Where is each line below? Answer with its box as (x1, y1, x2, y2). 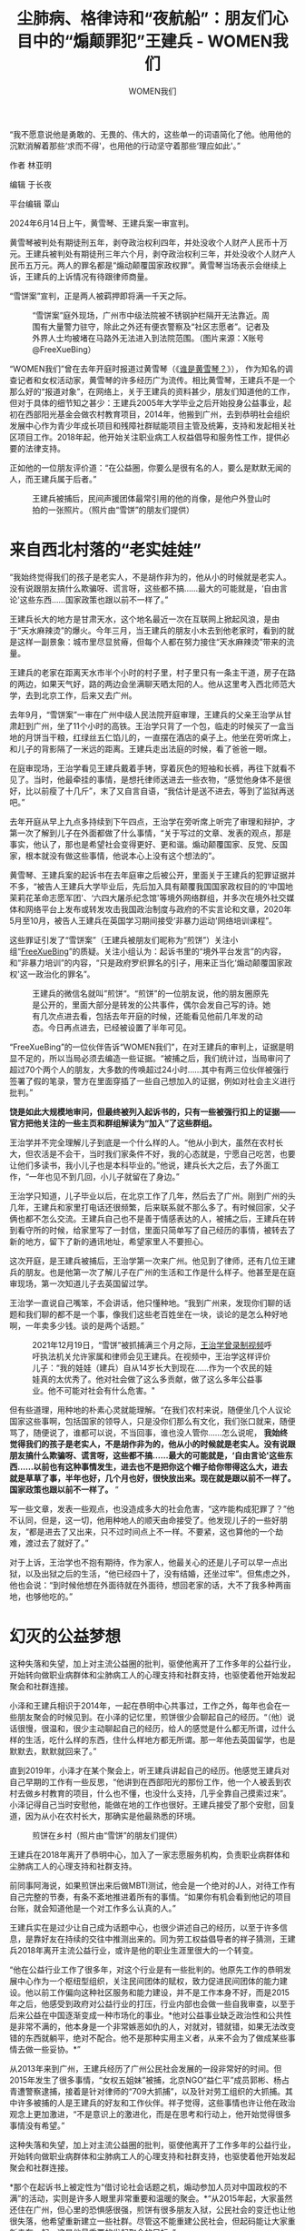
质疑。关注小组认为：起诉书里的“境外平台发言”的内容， (80, 946, 286, 957)
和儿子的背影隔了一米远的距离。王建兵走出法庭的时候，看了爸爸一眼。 (9, 743, 272, 754)
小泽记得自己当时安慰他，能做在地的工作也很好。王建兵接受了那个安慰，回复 (9, 1799, 296, 1810)
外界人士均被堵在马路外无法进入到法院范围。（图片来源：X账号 (32, 332, 265, 343)
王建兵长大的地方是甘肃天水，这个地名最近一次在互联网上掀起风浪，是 (9, 614, 272, 624)
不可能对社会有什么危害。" (55, 1384, 156, 1395)
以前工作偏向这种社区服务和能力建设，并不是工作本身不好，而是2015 (33, 1986, 290, 1998)
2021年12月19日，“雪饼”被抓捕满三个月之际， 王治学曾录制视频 (32, 1339, 265, 1350)
